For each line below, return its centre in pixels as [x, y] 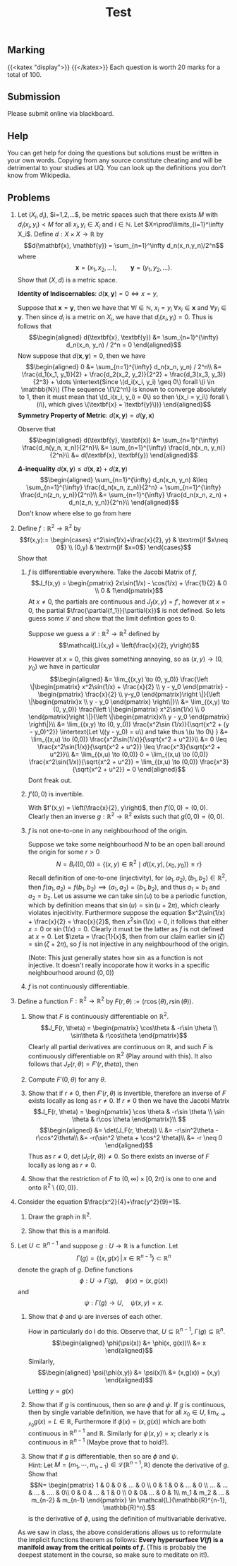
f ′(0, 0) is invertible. [56, 794]
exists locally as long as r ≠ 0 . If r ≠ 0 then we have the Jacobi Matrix [129, 1100]
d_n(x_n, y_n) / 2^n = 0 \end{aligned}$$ [124, 345]
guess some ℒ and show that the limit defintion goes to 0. [112, 618]
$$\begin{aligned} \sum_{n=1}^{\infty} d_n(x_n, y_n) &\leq [124, 480]
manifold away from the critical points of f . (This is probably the [112, 1548]
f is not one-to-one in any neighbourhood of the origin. [108, 830]
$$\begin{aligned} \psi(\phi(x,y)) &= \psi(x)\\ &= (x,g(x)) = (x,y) [129, 1372]
